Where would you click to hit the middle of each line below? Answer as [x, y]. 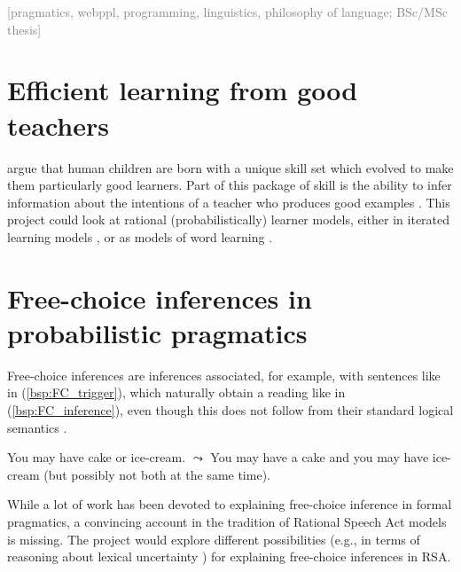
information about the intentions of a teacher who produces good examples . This [229, 202]
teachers [58, 125]
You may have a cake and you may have [320, 457]
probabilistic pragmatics [157, 332]
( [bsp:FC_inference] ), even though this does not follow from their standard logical [230, 409]
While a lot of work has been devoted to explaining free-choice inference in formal [230, 504]
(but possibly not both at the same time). [157, 474]
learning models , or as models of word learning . [140, 236]
